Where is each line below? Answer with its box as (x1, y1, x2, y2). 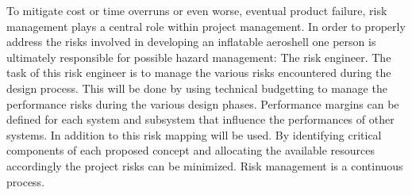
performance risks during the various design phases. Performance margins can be (6, 95, 399, 112)
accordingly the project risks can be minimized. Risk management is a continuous (6, 157, 403, 174)
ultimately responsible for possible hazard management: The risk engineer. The (6, 48, 391, 65)
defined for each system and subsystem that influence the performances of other (6, 111, 395, 128)
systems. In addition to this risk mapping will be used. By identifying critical (6, 126, 382, 143)
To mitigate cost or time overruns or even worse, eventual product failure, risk (6, 2, 387, 18)
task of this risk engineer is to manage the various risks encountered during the (6, 64, 391, 81)
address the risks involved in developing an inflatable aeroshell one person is (6, 33, 376, 50)
